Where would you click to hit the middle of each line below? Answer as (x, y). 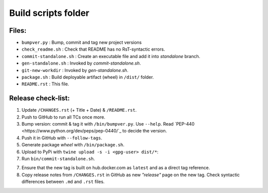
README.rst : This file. (45, 84)
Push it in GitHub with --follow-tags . (62, 138)
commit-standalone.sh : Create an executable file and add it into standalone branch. (111, 56)
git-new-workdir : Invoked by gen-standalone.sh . (75, 70)
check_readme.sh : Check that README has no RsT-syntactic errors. (93, 49)
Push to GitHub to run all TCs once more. (64, 117)
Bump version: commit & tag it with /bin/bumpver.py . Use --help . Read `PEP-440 (108, 124)
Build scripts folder (49, 13)
